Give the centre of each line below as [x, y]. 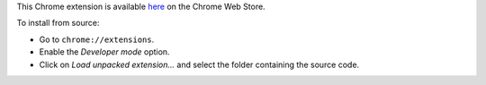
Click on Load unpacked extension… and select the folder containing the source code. [199, 64]
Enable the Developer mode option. [104, 52]
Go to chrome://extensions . [97, 39]
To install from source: [58, 23]
